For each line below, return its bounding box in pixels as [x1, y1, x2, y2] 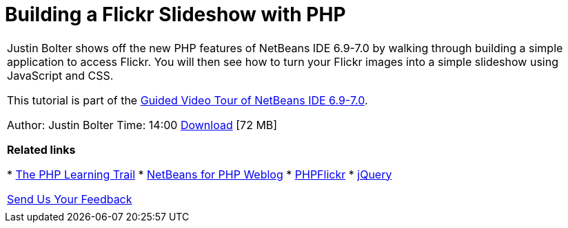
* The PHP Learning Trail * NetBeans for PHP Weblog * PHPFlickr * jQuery [7, 167, 392, 181]
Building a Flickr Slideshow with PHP [5, 3, 346, 26]
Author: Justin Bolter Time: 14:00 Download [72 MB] [7, 117, 278, 132]
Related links [7, 142, 76, 157]
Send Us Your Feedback [7, 192, 132, 206]
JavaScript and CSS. [7, 68, 114, 82]
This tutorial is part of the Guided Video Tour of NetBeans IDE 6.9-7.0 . [7, 93, 368, 107]
